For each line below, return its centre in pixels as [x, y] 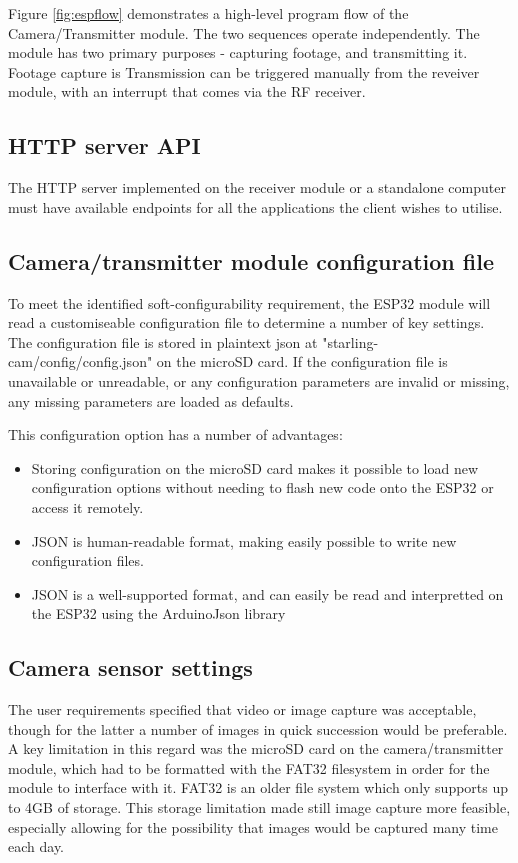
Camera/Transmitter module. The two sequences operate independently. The [244, 32]
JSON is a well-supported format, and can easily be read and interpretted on [267, 593]
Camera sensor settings [130, 667]
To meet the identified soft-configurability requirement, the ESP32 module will [249, 302]
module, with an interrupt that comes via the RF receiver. [187, 91]
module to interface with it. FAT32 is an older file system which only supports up [258, 787]
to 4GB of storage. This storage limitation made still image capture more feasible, [259, 807]
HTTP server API [104, 145]
